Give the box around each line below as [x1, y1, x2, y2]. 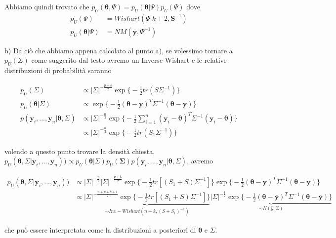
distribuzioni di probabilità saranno [4, 65, 112, 76]
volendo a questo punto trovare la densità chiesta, [4, 146, 155, 156]
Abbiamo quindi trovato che [4, 1, 89, 11]
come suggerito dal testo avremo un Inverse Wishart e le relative [31, 55, 227, 65]
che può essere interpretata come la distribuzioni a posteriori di [4, 224, 196, 235]
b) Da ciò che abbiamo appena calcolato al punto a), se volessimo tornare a [4, 45, 233, 55]
